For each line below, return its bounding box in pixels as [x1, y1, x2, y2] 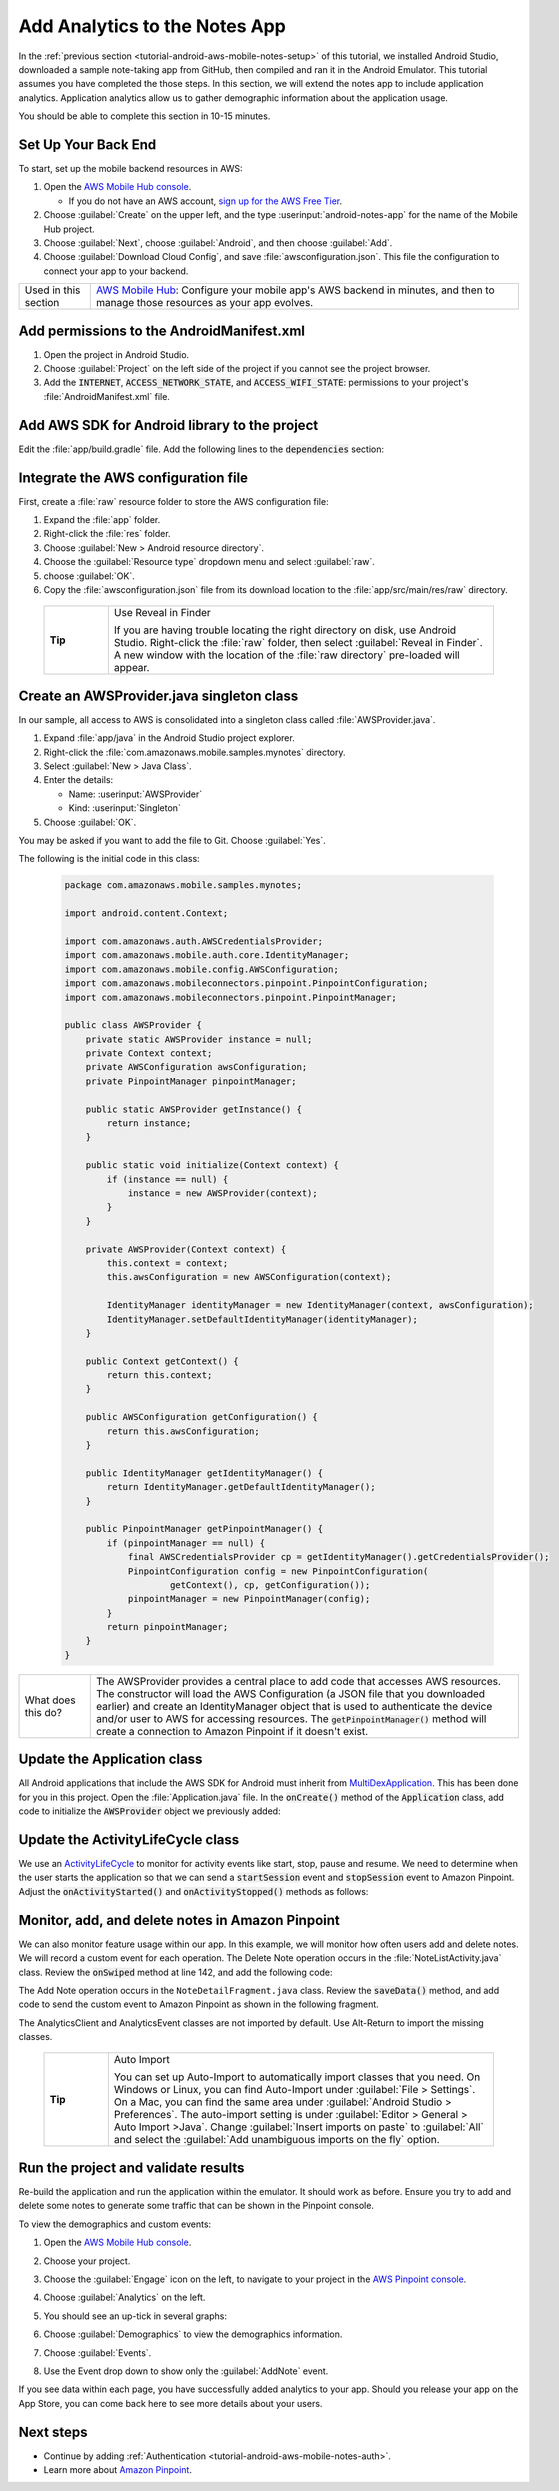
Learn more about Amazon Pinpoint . [43, 2463, 192, 2475]
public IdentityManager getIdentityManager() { [85, 1467, 324, 1479]
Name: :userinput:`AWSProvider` [68, 788, 203, 800]
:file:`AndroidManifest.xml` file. [43, 390, 170, 402]
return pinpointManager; [106, 1621, 229, 1633]
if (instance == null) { [106, 1173, 229, 1185]
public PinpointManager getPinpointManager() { [85, 1523, 324, 1535]
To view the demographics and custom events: [18, 2218, 212, 2230]
